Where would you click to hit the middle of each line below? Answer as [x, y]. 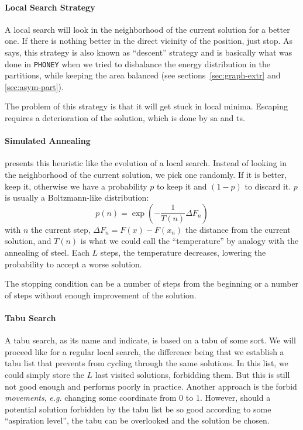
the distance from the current [238, 229]
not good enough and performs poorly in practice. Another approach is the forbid [151, 386]
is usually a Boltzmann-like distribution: [77, 197]
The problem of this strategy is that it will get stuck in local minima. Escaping [147, 106]
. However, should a [235, 398]
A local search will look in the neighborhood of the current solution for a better [147, 29]
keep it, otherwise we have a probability [76, 186]
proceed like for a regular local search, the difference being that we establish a [144, 351]
